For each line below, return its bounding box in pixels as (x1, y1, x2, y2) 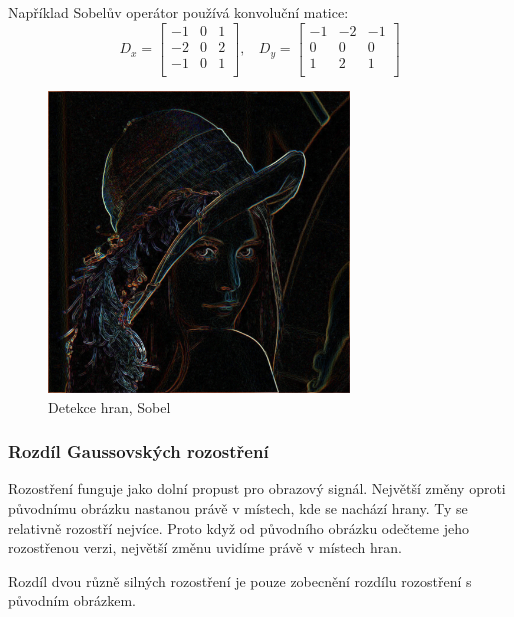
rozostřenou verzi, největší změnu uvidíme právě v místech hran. (8, 537, 402, 558)
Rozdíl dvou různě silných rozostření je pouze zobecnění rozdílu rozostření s (8, 570, 472, 591)
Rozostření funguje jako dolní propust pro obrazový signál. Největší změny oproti (8, 478, 506, 499)
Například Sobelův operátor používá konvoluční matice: (8, 2, 349, 22)
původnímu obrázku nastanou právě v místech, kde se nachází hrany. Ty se (8, 498, 468, 519)
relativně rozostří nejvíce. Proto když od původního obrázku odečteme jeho (8, 517, 469, 538)
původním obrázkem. (8, 590, 137, 611)
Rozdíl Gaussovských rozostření (8, 439, 269, 464)
